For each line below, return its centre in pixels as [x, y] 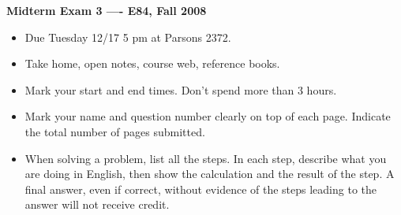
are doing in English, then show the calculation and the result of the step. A [210, 174]
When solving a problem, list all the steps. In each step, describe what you [206, 158]
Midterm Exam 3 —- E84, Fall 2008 [107, 10]
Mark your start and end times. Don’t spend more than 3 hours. [181, 89]
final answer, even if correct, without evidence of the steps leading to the [201, 189]
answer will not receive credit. [97, 204]
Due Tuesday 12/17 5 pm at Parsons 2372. [128, 37]
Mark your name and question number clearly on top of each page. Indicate [208, 116]
